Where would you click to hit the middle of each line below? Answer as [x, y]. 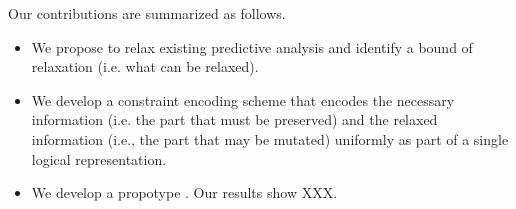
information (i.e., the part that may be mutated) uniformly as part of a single [270, 138]
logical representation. [99, 158]
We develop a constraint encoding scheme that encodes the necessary [243, 99]
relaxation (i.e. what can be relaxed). [145, 66]
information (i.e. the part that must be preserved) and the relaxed [234, 119]
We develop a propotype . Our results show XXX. [184, 192]
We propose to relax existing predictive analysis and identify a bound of [252, 46]
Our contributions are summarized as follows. [147, 13]
